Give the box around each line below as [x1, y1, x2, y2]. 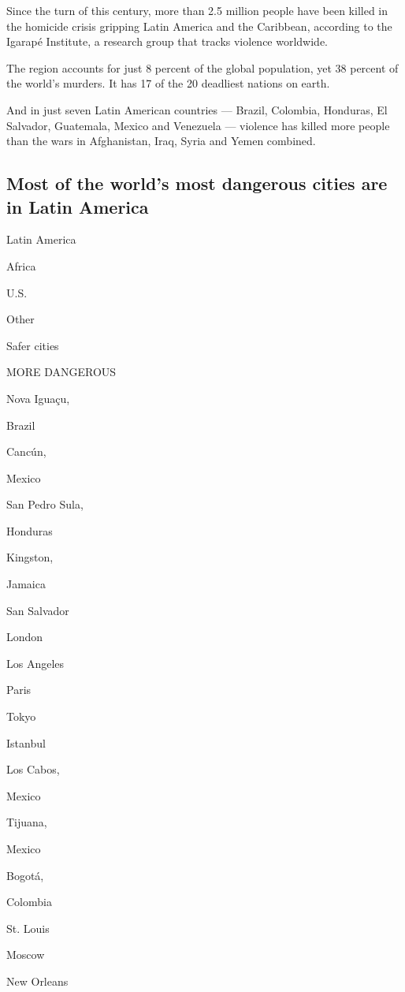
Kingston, [6, 549, 54, 565]
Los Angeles [6, 654, 65, 671]
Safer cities [6, 337, 59, 353]
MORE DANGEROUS [6, 364, 117, 380]
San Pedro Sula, [6, 496, 84, 513]
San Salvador [6, 602, 69, 618]
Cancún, [6, 443, 46, 460]
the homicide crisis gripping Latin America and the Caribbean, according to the [6, 17, 392, 34]
